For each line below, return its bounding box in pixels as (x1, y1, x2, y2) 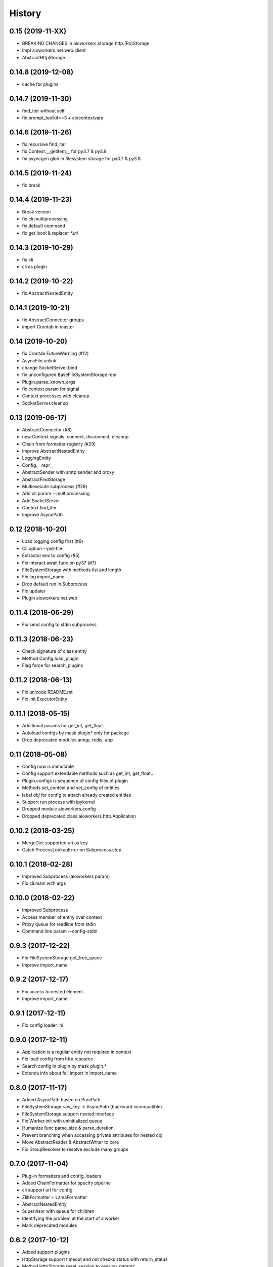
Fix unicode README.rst (22, 689, 73, 695)
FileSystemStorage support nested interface (22, 1110, 114, 1117)
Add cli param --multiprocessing (22, 491, 90, 497)
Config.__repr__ (22, 462, 55, 468)
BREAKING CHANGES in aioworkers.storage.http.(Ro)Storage (22, 41, 150, 47)
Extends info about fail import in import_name (22, 1070, 117, 1076)
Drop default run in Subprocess (22, 581, 88, 587)
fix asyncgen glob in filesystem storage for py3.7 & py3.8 (22, 155, 141, 162)
